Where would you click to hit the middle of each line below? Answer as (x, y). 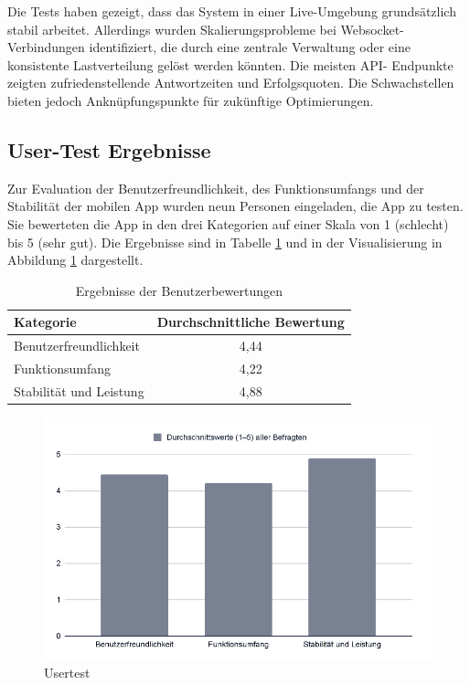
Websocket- (372, 29)
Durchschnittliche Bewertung (251, 322)
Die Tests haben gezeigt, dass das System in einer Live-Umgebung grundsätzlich (232, 11)
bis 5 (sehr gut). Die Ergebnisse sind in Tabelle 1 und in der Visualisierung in (225, 242)
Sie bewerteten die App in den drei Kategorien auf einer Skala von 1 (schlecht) (228, 223)
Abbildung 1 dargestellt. (75, 260)
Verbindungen (46, 47)
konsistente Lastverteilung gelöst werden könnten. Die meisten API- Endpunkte (230, 64)
